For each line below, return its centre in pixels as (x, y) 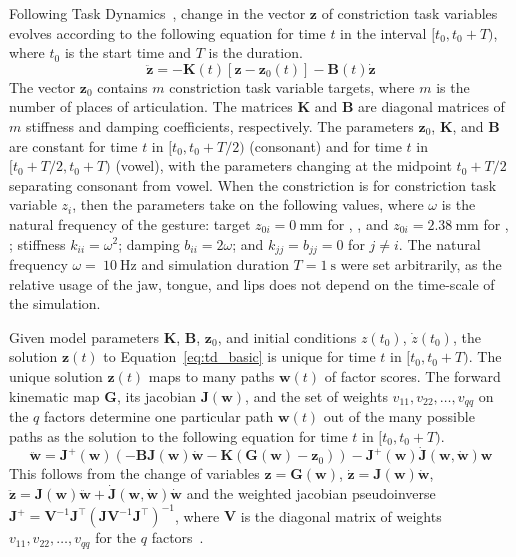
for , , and (358, 223)
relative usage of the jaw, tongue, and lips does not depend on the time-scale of (252, 283)
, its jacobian (156, 395)
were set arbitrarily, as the (421, 263)
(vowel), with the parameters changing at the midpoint (283, 165)
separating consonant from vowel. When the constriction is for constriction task (253, 184)
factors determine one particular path (159, 416)
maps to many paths (211, 375)
